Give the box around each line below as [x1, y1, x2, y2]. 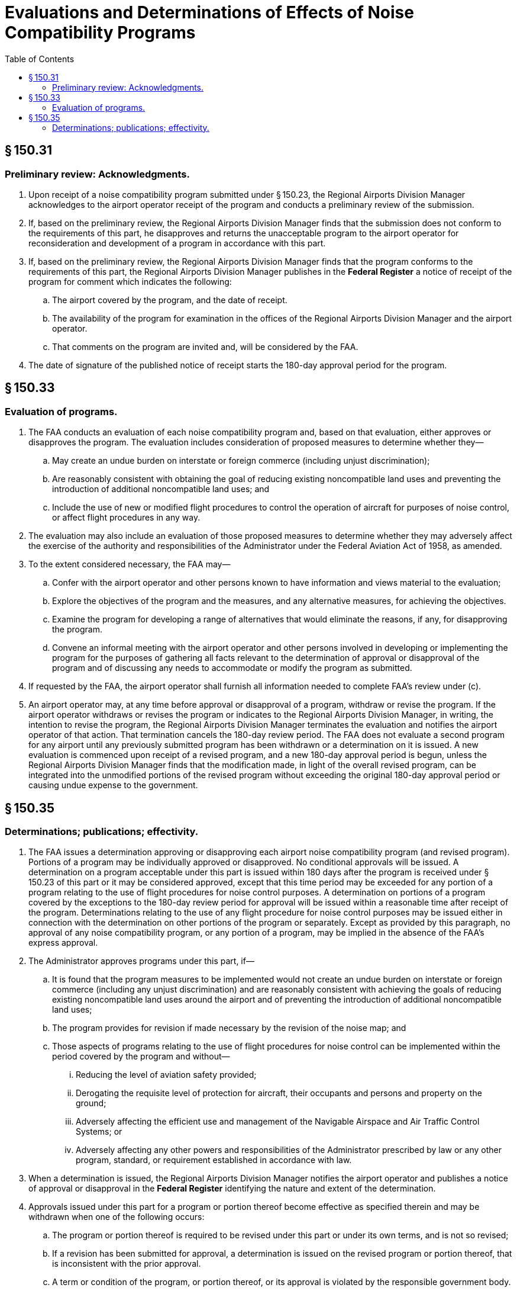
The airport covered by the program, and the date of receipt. [52, 294, 287, 305]
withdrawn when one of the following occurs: [28, 1212, 205, 1222]
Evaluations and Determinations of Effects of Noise [5, 2, 414, 23]
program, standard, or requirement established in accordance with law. [76, 1155, 352, 1165]
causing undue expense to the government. [28, 780, 198, 791]
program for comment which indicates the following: [28, 276, 232, 287]
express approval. [28, 937, 98, 948]
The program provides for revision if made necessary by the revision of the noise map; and [52, 1023, 406, 1033]
